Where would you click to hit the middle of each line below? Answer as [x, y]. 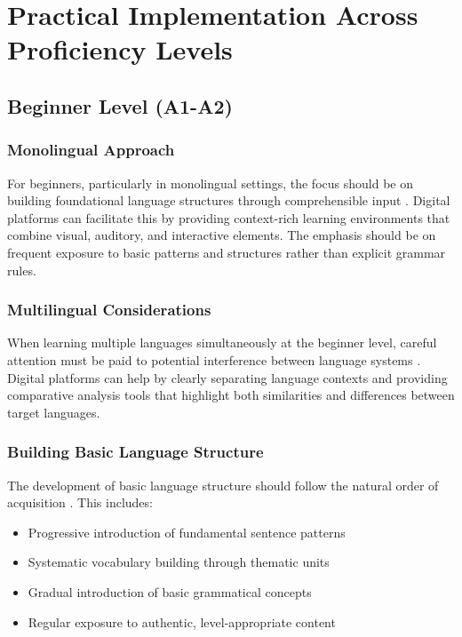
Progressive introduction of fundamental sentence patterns [187, 532]
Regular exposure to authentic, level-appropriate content [182, 621]
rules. [22, 270]
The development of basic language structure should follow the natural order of [223, 485]
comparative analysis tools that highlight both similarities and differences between [231, 395]
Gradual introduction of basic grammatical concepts [170, 591]
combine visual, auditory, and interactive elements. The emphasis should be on [222, 235]
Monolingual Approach [91, 150]
